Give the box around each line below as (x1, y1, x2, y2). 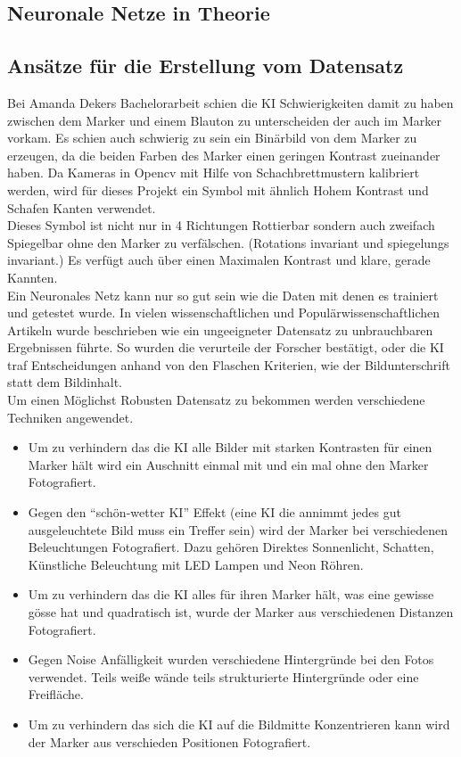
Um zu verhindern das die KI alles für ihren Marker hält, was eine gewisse (28, 585, 434, 604)
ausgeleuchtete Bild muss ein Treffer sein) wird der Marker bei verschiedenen (28, 520, 448, 539)
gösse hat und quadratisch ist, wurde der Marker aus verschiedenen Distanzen (28, 603, 454, 621)
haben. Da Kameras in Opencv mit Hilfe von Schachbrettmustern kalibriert (7, 163, 420, 182)
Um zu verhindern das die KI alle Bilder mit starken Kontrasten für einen (28, 438, 432, 457)
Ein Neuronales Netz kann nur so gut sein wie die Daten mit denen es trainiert (7, 285, 439, 304)
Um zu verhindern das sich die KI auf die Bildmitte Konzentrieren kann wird (28, 714, 450, 733)
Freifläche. (28, 685, 84, 704)
